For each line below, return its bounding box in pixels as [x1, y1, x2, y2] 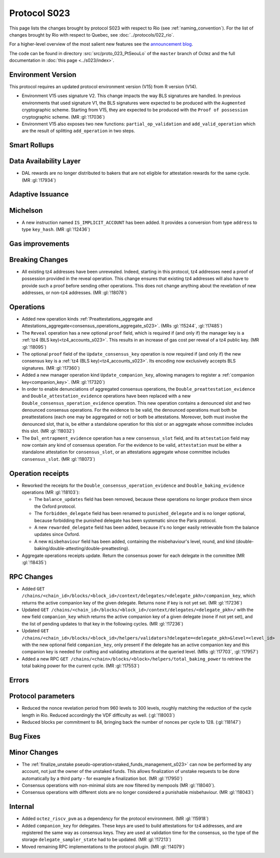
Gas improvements [9, 239, 70, 248]
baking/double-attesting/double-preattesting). [34, 545, 129, 551]
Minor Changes [9, 748, 58, 756]
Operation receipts [9, 469, 69, 478]
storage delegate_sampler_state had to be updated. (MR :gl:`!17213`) [21, 836, 171, 842]
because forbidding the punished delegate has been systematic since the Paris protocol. [34, 517, 217, 523]
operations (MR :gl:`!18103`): [21, 489, 80, 495]
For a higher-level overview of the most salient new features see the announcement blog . [9, 41, 193, 47]
